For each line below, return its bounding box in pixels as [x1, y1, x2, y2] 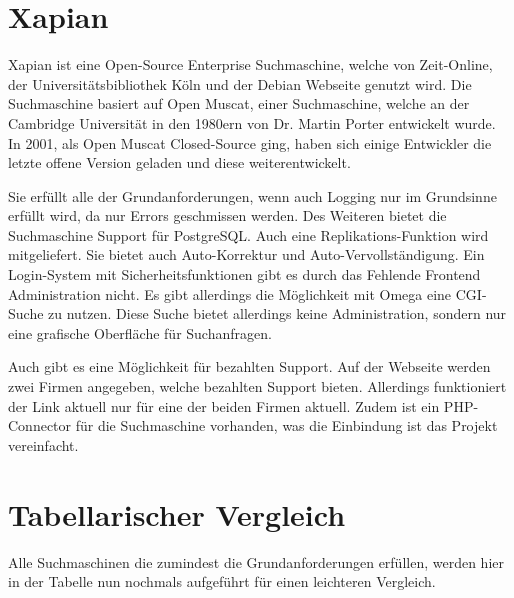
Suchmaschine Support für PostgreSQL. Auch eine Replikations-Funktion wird [8, 224, 489, 245]
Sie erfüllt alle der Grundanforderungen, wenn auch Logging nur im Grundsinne [8, 185, 497, 206]
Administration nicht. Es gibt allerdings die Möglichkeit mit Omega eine [8, 283, 452, 304]
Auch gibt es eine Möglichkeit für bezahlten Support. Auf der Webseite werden [8, 356, 491, 377]
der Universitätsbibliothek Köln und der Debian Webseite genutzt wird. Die [8, 73, 472, 94]
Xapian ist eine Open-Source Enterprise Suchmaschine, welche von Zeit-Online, [8, 54, 493, 75]
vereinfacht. [8, 434, 79, 455]
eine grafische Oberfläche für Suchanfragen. [8, 322, 272, 343]
